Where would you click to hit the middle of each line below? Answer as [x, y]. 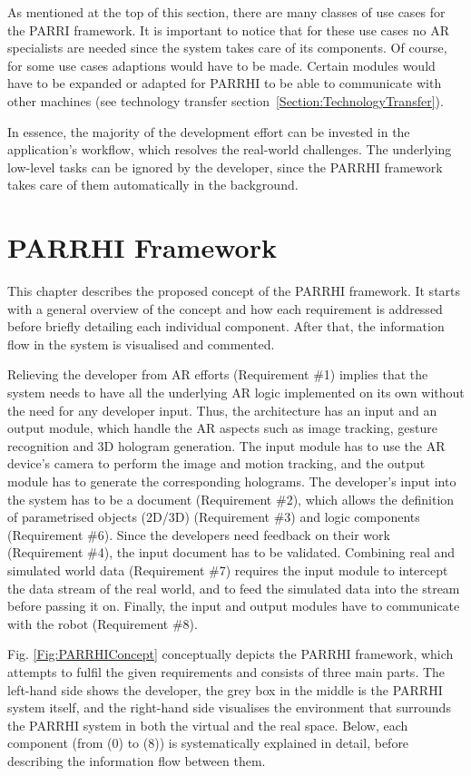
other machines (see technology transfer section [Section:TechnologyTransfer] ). [226, 100]
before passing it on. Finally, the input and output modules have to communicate [234, 606]
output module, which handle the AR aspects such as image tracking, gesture [222, 428]
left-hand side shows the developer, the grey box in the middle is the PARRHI [225, 689]
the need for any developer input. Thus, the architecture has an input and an [222, 410]
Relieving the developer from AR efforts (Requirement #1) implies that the [218, 374]
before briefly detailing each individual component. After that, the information [226, 326]
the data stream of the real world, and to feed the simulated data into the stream [234, 588]
